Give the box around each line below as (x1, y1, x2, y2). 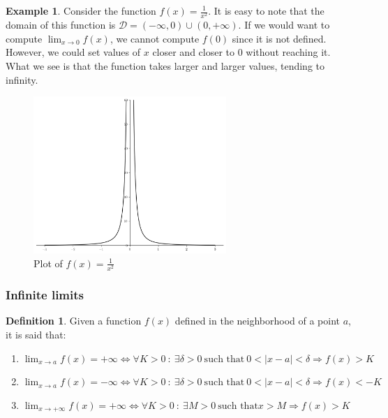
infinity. (6, 72, 38, 87)
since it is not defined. (232, 31, 327, 45)
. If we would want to (238, 17, 330, 32)
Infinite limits (6, 286, 84, 304)
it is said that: (6, 327, 66, 341)
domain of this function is (6, 17, 116, 32)
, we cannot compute (110, 31, 200, 45)
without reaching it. (246, 45, 331, 59)
